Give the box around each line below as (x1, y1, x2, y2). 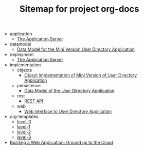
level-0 (17, 119, 32, 125)
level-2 (17, 129, 31, 135)
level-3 (17, 134, 31, 140)
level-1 (17, 124, 31, 130)
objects (17, 67, 32, 73)
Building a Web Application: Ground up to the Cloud (9, 140, 113, 146)
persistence (17, 83, 41, 89)
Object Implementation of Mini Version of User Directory (24, 72, 137, 78)
